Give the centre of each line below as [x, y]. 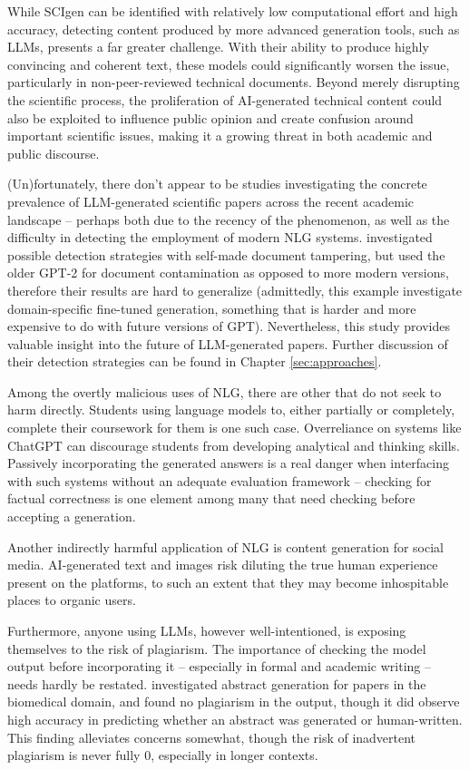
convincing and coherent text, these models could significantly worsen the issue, [229, 64]
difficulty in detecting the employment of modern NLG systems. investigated [220, 237]
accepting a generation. [72, 517]
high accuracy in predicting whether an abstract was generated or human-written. [235, 719]
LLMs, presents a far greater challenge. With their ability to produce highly [218, 47]
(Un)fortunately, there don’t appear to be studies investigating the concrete [217, 184]
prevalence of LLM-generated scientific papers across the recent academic [211, 201]
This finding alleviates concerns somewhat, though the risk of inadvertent [212, 737]
